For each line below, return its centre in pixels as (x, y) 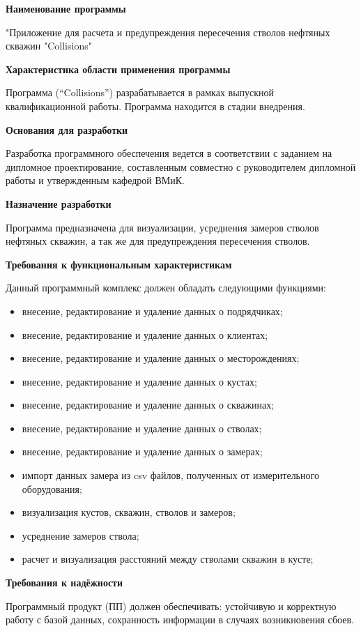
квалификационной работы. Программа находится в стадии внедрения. (155, 106)
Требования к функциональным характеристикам (119, 264)
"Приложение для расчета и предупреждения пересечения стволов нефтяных (168, 32)
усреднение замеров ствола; (80, 535)
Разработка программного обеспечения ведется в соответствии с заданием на (169, 153)
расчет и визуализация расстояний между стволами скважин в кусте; (168, 559)
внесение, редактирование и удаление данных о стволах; (142, 428)
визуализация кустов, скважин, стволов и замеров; (129, 512)
